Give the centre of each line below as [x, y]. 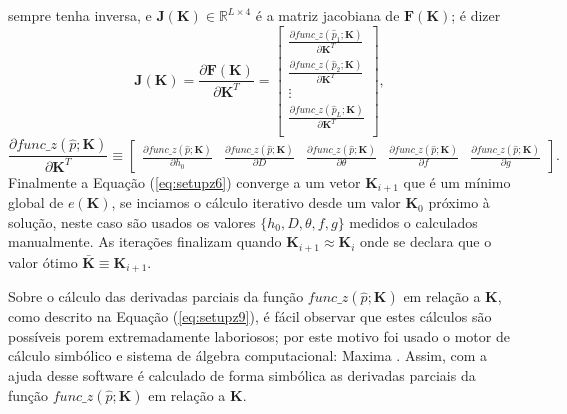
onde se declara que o [426, 241]
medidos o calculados [413, 221]
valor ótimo [43, 261]
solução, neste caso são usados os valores [132, 221]
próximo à [459, 202]
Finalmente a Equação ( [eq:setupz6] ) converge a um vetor [184, 181]
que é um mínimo [457, 181]
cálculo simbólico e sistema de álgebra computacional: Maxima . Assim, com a [248, 355]
